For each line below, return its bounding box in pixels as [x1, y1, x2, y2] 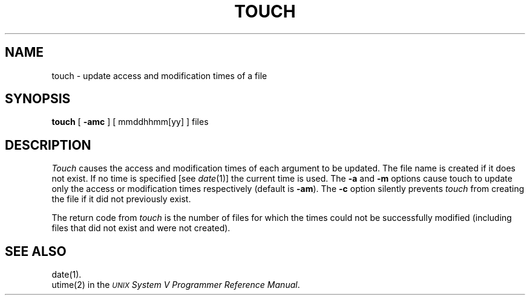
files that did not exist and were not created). [51, 223, 231, 234]
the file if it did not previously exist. [51, 194, 191, 205]
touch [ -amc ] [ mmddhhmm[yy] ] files [51, 116, 209, 127]
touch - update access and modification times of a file [51, 70, 267, 81]
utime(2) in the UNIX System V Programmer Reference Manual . [51, 279, 300, 290]
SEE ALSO [5, 243, 67, 259]
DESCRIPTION [5, 137, 91, 153]
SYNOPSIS [5, 91, 71, 107]
